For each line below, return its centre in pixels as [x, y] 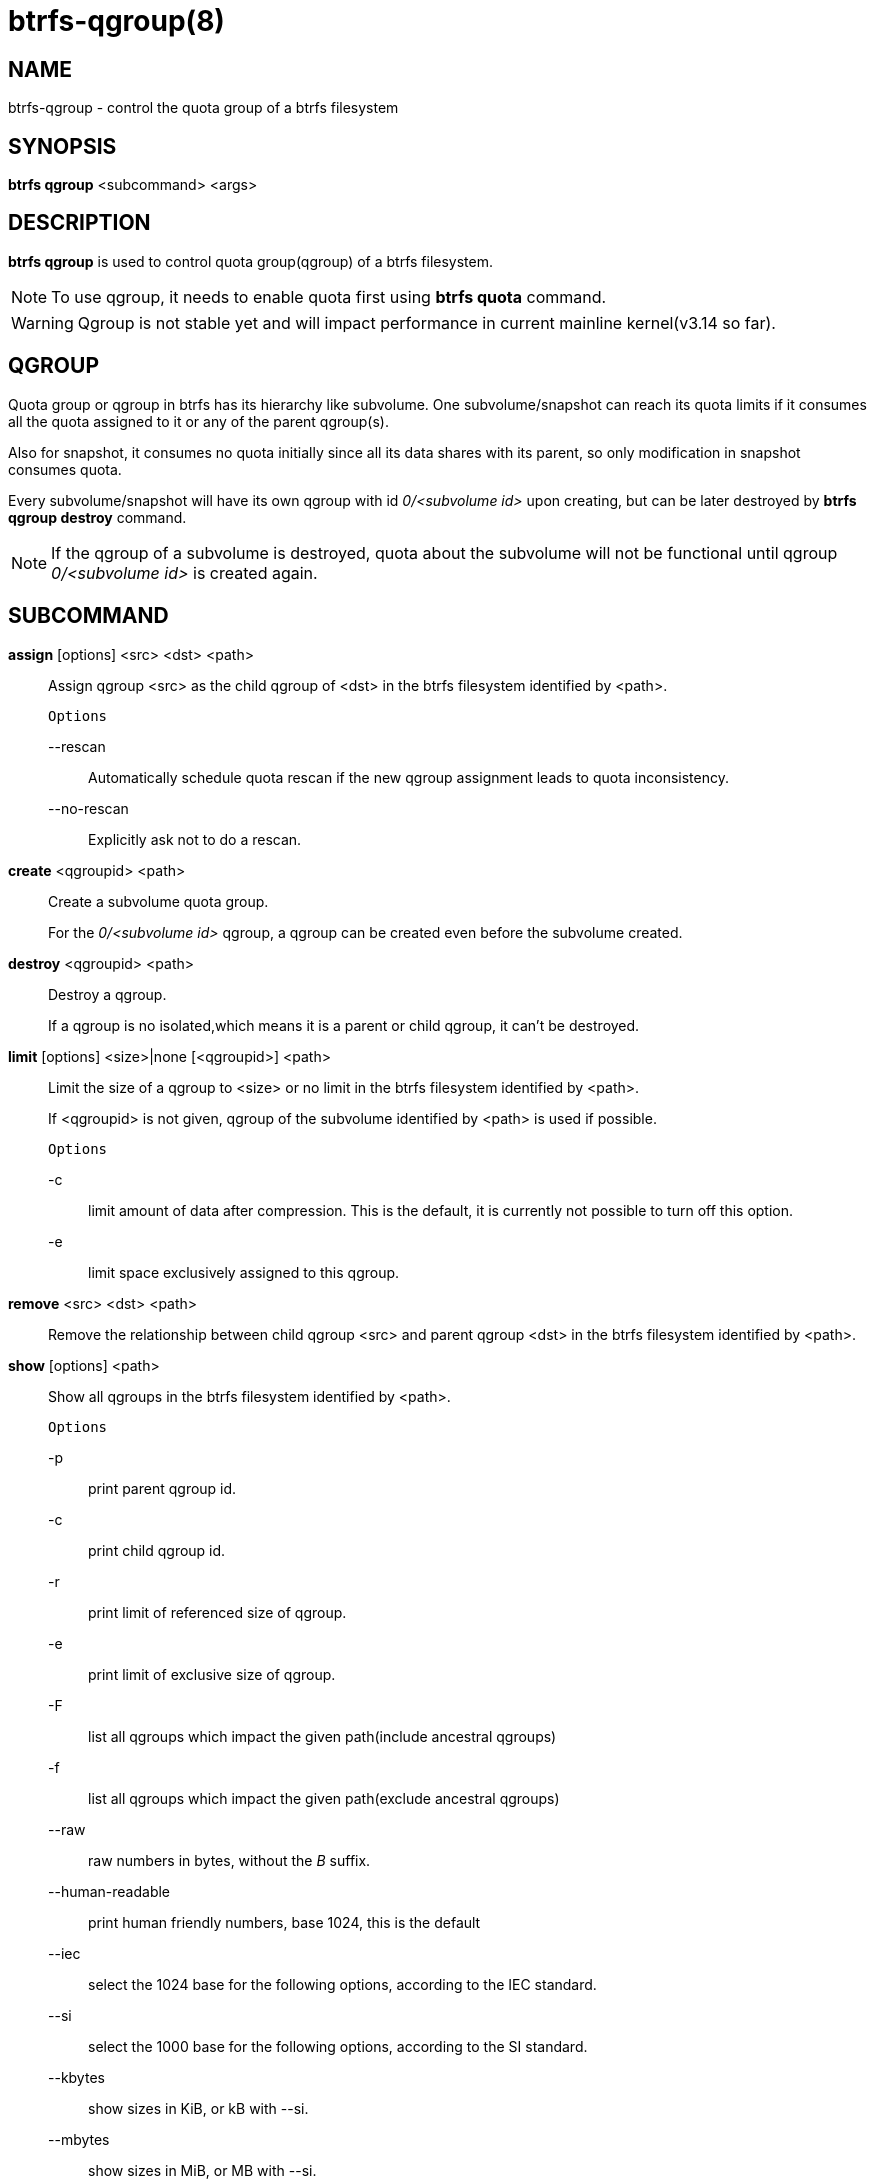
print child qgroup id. [157, 1550]
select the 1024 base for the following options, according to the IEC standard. [342, 1984]
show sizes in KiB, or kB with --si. [198, 2108]
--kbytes [76, 2077]
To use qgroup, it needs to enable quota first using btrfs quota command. [329, 296]
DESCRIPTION [79, 223]
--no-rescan [88, 808]
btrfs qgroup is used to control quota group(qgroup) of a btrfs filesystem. [250, 261]
